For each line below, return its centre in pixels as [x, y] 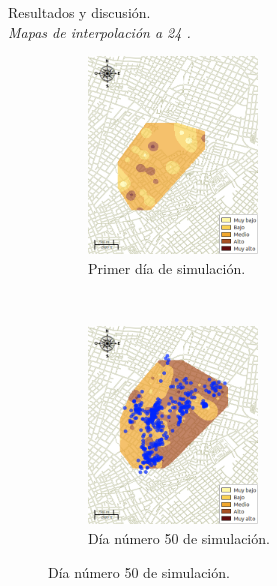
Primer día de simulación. [167, 268]
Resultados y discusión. [79, 12]
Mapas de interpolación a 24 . [99, 31]
